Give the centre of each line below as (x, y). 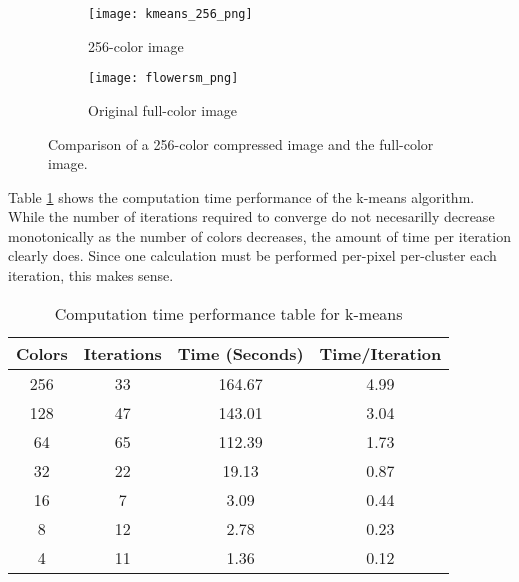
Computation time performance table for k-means (228, 313)
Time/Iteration (380, 353)
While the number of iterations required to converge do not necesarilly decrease (251, 216)
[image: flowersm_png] (163, 78)
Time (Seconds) (240, 353)
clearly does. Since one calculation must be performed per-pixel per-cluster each (252, 255)
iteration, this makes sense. (91, 275)
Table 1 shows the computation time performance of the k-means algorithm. (241, 196)
